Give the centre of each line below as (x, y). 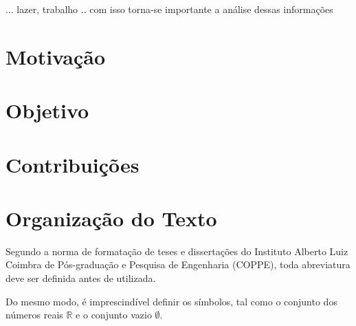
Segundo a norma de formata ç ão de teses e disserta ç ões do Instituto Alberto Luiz (177, 251)
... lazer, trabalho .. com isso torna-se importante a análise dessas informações (169, 9)
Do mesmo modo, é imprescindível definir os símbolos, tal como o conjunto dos (171, 301)
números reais (34, 315)
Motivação (56, 56)
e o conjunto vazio (114, 315)
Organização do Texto (111, 218)
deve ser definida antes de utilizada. (81, 278)
